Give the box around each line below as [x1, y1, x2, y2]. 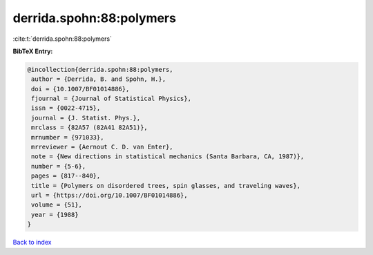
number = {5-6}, [31, 162, 86, 170]
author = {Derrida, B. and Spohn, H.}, [31, 75, 166, 83]
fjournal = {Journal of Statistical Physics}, [31, 95, 191, 103]
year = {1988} [31, 211, 79, 218]
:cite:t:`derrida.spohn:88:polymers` [12, 35, 112, 43]
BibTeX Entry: [12, 47, 53, 55]
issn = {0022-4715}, [31, 104, 101, 112]
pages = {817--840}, [31, 172, 101, 180]
